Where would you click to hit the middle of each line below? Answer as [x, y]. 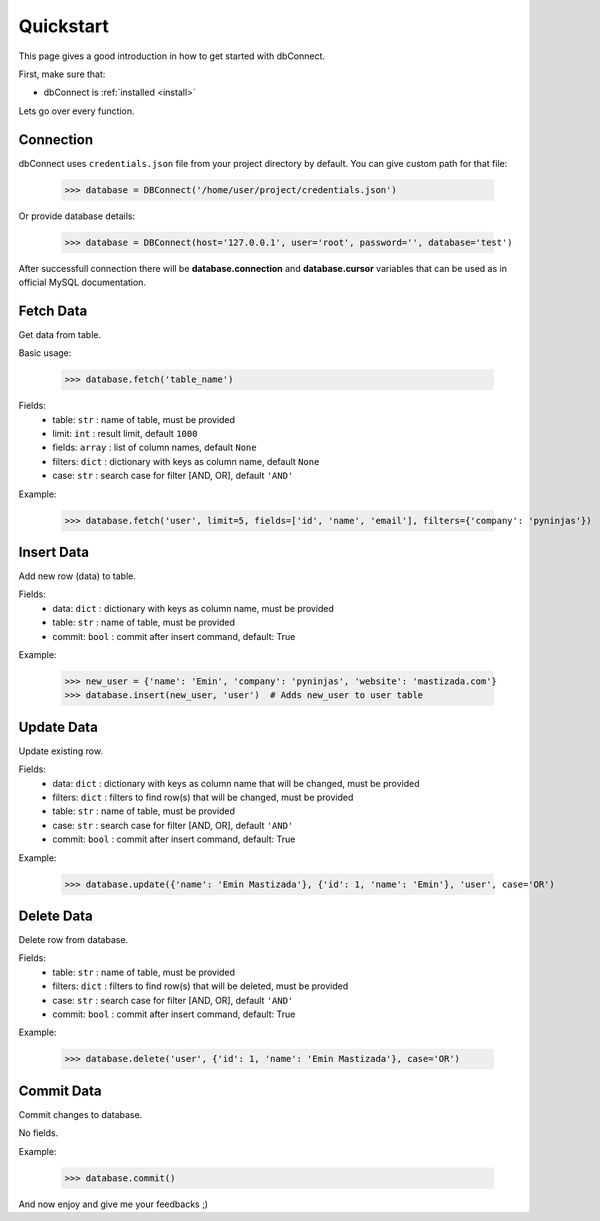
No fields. [38, 1133]
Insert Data [54, 551]
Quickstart [64, 26]
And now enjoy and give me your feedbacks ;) [113, 1204]
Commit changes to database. [80, 1114]
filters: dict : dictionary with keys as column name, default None [186, 461]
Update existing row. [61, 751]
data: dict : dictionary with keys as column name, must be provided [193, 608]
